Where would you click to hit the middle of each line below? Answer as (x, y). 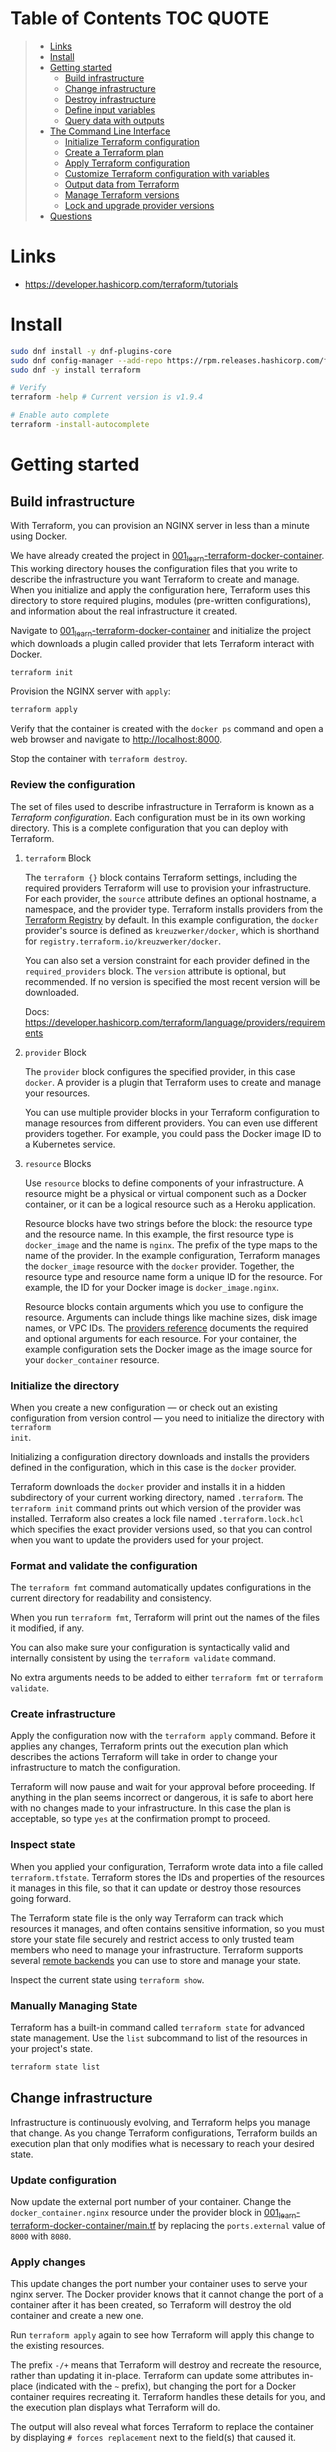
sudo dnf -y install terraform (75, 370)
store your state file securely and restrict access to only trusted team (152, 1939)
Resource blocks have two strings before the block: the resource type (168, 1223)
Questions (71, 216)
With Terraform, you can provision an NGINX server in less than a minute (160, 525)
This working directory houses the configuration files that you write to (154, 568)
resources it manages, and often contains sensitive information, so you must (167, 1928)
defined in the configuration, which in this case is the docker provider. (153, 1467)
